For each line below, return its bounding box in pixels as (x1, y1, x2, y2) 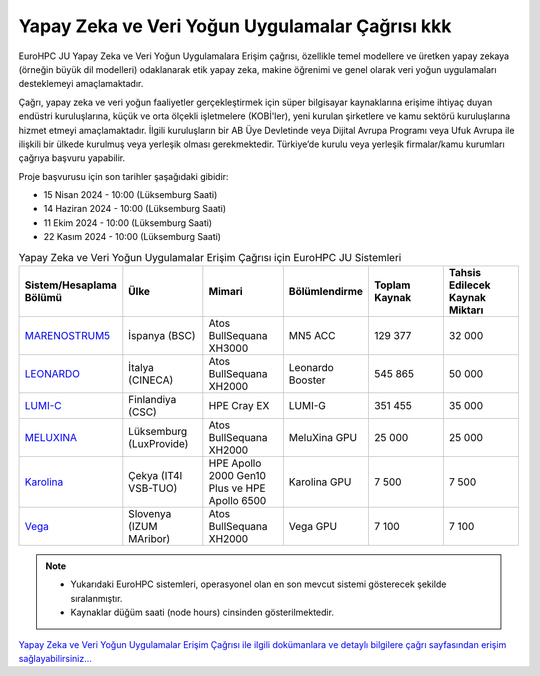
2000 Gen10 (208, 469, 267, 482)
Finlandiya (128, 393, 177, 406)
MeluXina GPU (288, 431, 358, 444)
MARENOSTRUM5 (24, 329, 111, 342)
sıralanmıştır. (70, 592, 123, 604)
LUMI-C (24, 399, 62, 412)
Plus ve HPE (208, 481, 266, 495)
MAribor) (128, 532, 171, 545)
